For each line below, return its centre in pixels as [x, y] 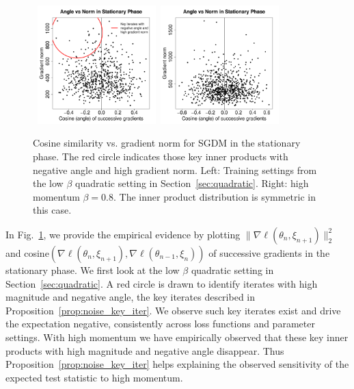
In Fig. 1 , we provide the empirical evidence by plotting [123, 234]
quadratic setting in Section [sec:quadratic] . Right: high [192, 183]
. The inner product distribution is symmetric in [215, 196]
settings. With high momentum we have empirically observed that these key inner [177, 337]
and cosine [27, 252]
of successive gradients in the [269, 252]
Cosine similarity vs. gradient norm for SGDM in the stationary [167, 143]
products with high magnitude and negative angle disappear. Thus [145, 350]
